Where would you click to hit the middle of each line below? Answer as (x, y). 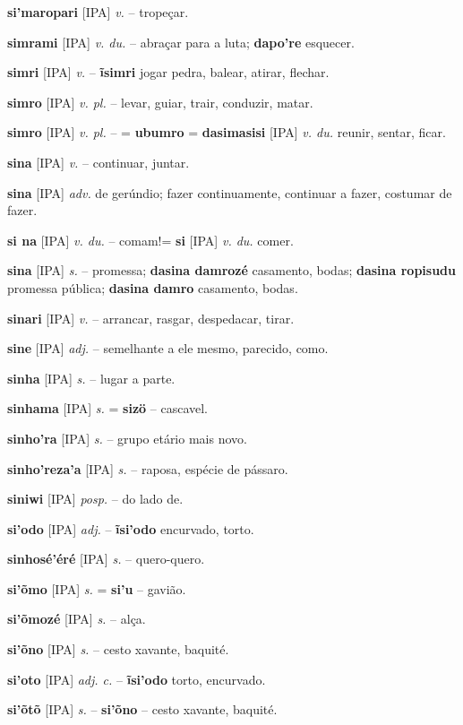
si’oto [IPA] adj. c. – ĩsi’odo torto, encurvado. (137, 679)
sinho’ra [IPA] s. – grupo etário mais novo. (127, 438)
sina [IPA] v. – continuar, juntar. (99, 162)
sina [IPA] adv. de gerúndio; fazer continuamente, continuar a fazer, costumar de (230, 192)
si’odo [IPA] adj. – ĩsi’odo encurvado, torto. (131, 528)
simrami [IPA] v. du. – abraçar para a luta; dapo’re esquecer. (181, 42)
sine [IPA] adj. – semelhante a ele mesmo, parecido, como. (168, 348)
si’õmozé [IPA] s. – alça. (77, 619)
